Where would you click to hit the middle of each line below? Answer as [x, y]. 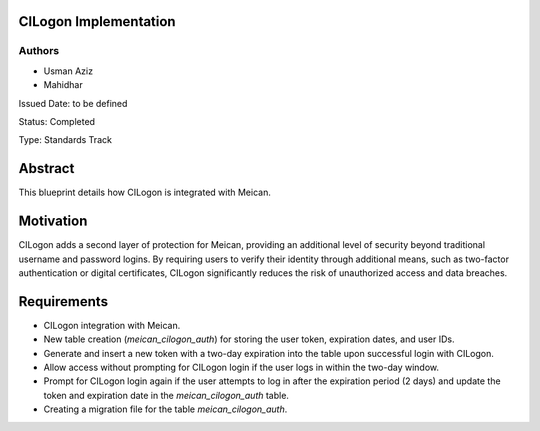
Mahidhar [63, 85]
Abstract [46, 168]
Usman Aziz [68, 71]
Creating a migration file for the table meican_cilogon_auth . [165, 409]
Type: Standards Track [65, 140]
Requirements [63, 301]
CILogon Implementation [97, 21]
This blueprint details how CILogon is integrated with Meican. [145, 192]
